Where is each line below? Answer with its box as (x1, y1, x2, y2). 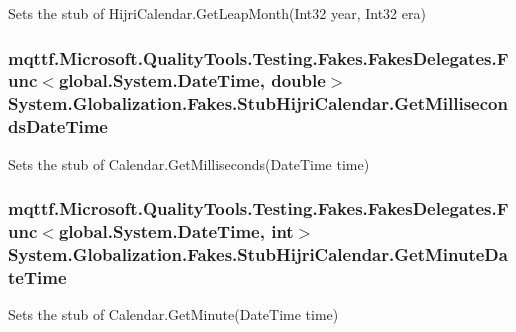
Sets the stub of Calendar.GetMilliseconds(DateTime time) (8, 153, 370, 174)
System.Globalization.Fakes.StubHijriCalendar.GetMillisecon (8, 91, 508, 116)
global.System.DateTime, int (58, 219, 294, 244)
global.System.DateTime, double (58, 68, 326, 93)
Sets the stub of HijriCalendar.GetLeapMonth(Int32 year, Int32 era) (8, 3, 426, 23)
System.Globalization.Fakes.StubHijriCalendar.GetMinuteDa (8, 241, 508, 266)
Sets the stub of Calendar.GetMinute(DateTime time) (8, 304, 339, 325)
